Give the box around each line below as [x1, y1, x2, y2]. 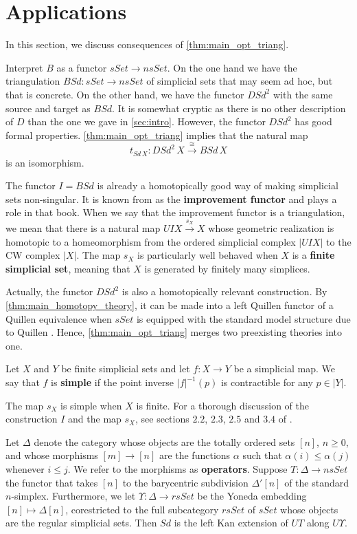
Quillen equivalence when [5, 311, 112, 325]
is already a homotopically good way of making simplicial [97, 178, 338, 193]
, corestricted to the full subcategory [65, 502, 219, 516]
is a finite [292, 248, 335, 262]
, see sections [135, 412, 189, 426]
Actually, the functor [5, 284, 93, 299]
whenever [5, 462, 45, 476]
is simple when [60, 398, 122, 412]
